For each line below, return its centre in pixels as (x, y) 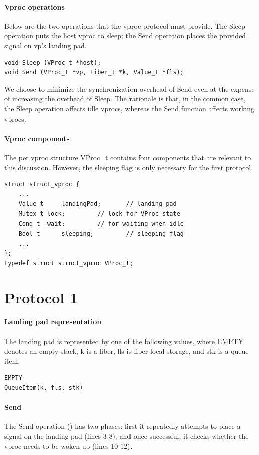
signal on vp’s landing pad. (45, 45)
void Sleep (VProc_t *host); (53, 63)
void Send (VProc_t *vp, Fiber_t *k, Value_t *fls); (94, 73)
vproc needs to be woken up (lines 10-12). (68, 446)
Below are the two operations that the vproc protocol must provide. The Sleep (125, 25)
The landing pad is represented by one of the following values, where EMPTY (124, 341)
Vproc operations (34, 6)
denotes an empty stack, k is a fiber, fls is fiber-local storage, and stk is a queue (126, 351)
